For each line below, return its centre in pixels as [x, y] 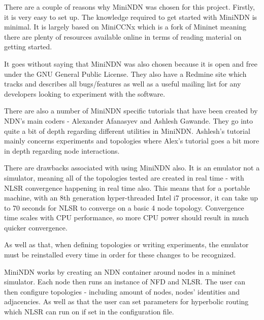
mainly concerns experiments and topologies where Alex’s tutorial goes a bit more [132, 141]
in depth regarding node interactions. [62, 150]
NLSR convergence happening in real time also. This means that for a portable [127, 187]
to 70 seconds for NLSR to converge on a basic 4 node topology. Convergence [124, 207]
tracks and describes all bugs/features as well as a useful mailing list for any [123, 84]
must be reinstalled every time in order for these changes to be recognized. [120, 255]
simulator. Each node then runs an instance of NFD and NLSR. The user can [125, 282]
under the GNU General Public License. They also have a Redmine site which [125, 74]
